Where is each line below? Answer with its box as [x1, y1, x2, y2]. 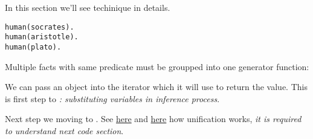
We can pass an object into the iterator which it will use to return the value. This [5, 80, 308, 93]
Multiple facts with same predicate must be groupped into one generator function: [5, 60, 309, 73]
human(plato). [5, 42, 62, 51]
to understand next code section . [5, 124, 124, 137]
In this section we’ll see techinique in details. [5, 1, 170, 13]
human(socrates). [5, 22, 74, 31]
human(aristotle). [5, 33, 79, 42]
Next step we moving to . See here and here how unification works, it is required [5, 112, 302, 125]
